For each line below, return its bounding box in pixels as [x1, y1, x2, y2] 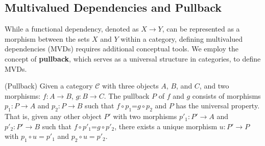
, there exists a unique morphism [114, 121, 218, 131]
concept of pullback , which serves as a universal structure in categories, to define [5, 53, 261, 64]
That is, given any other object [5, 111, 102, 122]
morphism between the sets [5, 33, 90, 44]
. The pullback [104, 90, 150, 101]
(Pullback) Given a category [5, 80, 93, 91]
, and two [199, 80, 229, 91]
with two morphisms [113, 111, 177, 122]
